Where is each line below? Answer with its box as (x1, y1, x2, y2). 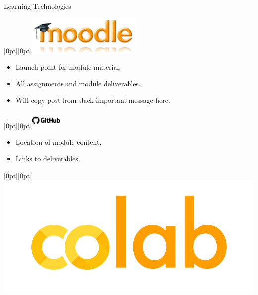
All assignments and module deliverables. (15, 78, 141, 88)
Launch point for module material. (15, 62, 121, 72)
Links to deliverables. (15, 153, 80, 164)
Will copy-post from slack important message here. (15, 95, 170, 105)
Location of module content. (15, 137, 102, 147)
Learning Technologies (4, 1, 71, 11)
